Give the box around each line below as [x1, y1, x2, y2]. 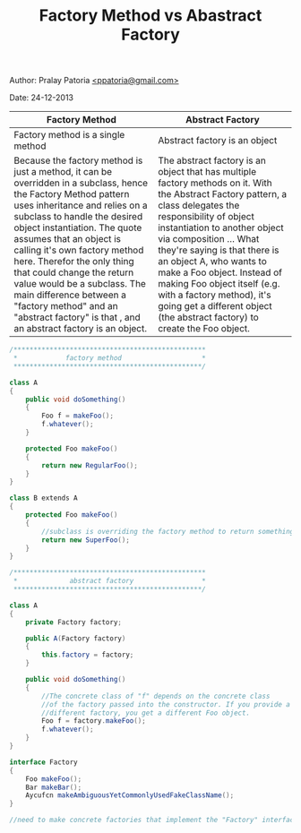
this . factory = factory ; [41, 650, 134, 659]
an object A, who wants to [158, 255, 267, 268]
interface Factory [9, 758, 78, 767]
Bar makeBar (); [25, 783, 82, 792]
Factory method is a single [13, 129, 125, 142]
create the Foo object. [158, 322, 251, 335]
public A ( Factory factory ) [25, 633, 126, 643]
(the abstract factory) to [158, 311, 260, 323]
